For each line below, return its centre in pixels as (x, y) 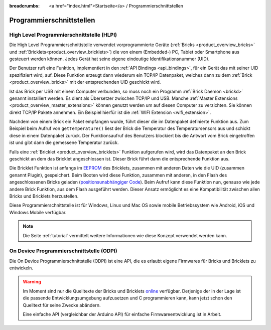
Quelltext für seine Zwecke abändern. (62, 305)
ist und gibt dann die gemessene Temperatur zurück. (64, 142)
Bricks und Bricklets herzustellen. (44, 196)
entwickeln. (21, 268)
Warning (32, 282)
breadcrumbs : (25, 6)
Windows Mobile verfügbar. (38, 212)
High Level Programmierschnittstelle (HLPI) (63, 35)
